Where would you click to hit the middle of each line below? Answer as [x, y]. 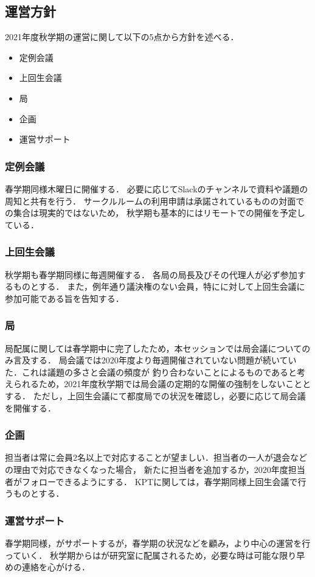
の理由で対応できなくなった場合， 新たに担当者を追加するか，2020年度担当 [155, 469]
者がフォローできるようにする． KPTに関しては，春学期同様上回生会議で [151, 481]
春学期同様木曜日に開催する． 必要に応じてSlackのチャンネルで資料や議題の [157, 188]
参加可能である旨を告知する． [64, 298]
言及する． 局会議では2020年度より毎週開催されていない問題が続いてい [155, 360]
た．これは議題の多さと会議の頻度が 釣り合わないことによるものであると [151, 372]
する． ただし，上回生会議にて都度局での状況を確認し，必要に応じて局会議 [155, 395]
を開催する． [30, 407]
